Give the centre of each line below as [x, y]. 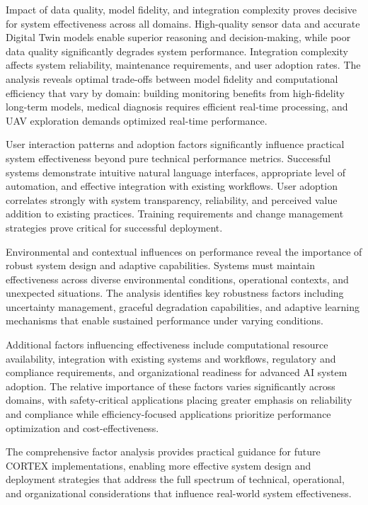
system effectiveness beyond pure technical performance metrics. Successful [168, 158]
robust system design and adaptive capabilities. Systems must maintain [160, 265]
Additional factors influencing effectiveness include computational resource [167, 345]
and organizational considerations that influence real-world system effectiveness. [179, 493]
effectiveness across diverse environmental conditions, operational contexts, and [177, 279]
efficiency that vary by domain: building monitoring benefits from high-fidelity [175, 92]
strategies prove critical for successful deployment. [114, 227]
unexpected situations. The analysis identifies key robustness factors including [175, 293]
